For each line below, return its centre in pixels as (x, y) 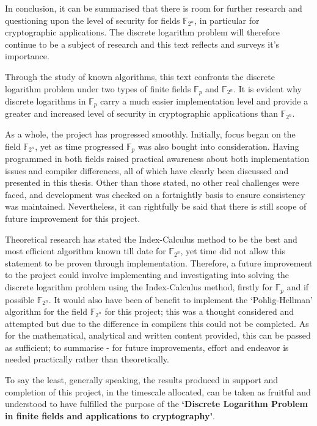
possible (20, 299)
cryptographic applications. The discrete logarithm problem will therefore (143, 32)
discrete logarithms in (46, 101)
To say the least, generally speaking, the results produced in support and (142, 380)
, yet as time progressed (79, 146)
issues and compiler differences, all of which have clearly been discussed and (147, 170)
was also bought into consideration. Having (218, 146)
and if (298, 287)
